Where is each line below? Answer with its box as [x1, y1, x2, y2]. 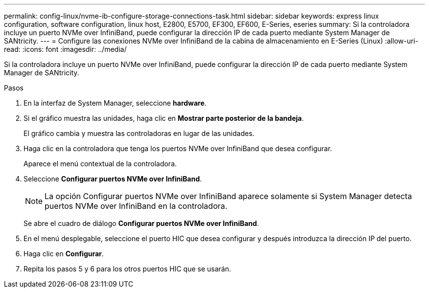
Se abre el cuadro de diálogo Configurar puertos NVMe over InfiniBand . [24, 219, 259, 227]
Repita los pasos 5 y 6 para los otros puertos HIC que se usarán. [24, 265, 231, 273]
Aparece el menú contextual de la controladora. [24, 159, 177, 168]
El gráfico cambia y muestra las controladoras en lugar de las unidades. [24, 129, 255, 137]
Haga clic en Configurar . [24, 249, 104, 258]
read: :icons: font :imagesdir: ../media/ [4, 45, 127, 53]
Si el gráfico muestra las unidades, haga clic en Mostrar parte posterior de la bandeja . [24, 114, 304, 122]
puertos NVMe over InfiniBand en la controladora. [45, 201, 228, 211]
